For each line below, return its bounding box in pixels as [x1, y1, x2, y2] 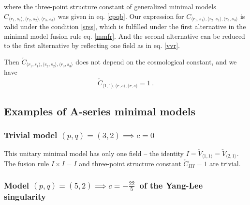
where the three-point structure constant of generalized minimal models [4, 1, 216, 11]
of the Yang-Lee [139, 179, 203, 191]
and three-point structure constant [79, 158, 181, 169]
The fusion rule [4, 158, 49, 169]
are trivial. [209, 158, 241, 169]
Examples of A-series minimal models [4, 103, 196, 118]
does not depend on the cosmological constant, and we [75, 56, 237, 66]
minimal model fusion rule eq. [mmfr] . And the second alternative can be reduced [4, 31, 245, 41]
